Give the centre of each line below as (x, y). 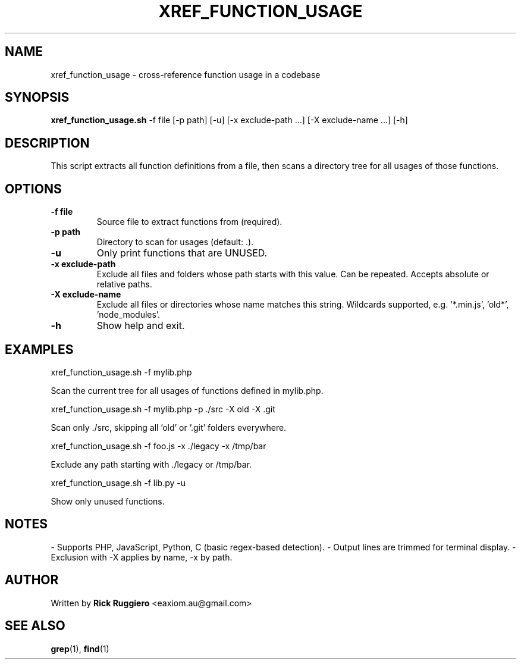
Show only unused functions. (108, 501)
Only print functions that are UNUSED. (182, 253)
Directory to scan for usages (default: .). (175, 242)
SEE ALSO (35, 626)
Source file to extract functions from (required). (189, 222)
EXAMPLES (39, 349)
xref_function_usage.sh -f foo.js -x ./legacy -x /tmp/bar (159, 446)
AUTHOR (32, 580)
